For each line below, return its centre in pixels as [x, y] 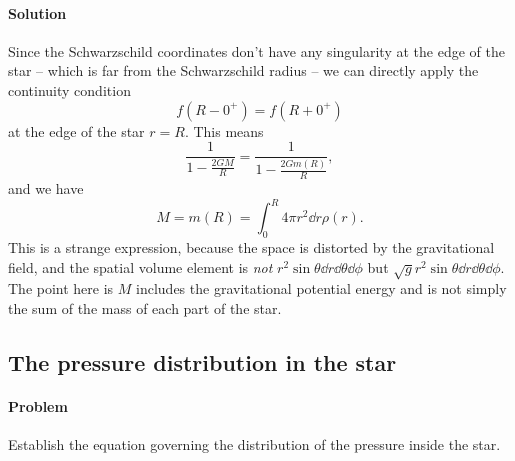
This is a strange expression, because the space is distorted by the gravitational [251, 247]
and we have [46, 188]
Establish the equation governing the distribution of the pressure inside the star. [254, 444]
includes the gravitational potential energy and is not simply [321, 288]
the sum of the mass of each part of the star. [145, 308]
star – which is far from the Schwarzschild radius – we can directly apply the [243, 70]
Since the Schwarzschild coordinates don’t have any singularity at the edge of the [256, 50]
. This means [224, 130]
